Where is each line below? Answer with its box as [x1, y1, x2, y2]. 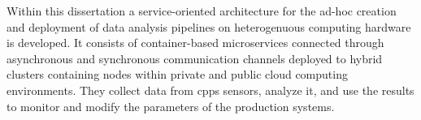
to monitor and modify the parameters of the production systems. [7, 97, 335, 114]
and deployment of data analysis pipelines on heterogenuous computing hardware [7, 18, 411, 35]
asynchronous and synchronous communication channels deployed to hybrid [7, 49, 383, 66]
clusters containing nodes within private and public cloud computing [7, 66, 348, 83]
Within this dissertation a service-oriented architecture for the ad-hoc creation [7, 2, 397, 19]
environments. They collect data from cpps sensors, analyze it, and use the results [7, 81, 414, 98]
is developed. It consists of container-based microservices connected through [7, 34, 384, 51]
